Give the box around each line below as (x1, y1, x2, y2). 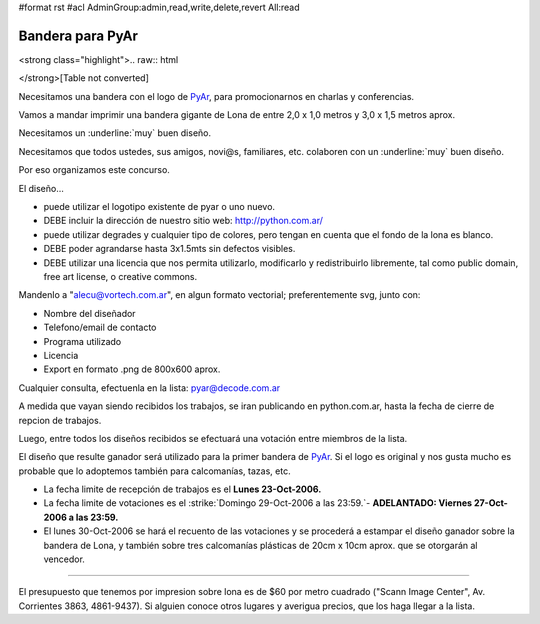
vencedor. (43, 553, 85, 565)
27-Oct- (473, 497, 509, 509)
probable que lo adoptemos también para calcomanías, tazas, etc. (18, 465, 291, 477)
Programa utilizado (43, 335, 122, 347)
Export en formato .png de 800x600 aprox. (43, 363, 221, 375)
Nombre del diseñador (43, 307, 136, 319)
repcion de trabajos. (18, 414, 102, 426)
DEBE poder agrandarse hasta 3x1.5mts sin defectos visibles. (43, 243, 296, 255)
